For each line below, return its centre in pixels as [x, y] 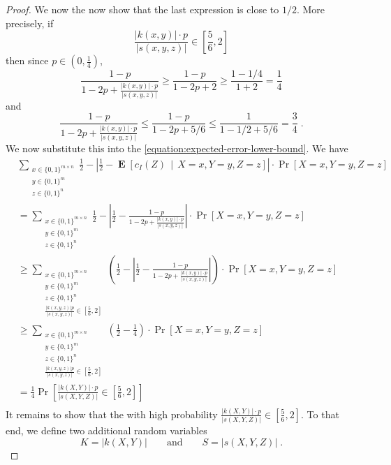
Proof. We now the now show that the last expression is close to [142, 9]
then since [27, 60]
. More [310, 9]
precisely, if [30, 23]
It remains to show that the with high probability [112, 414]
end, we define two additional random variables [106, 430]
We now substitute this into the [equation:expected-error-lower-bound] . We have [177, 148]
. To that [320, 414]
